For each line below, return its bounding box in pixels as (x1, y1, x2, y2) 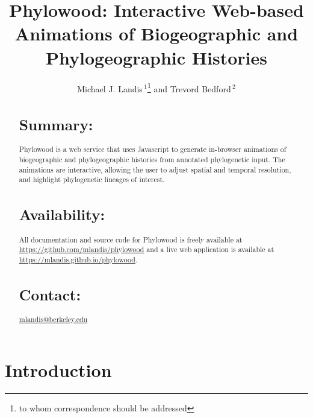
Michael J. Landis (77, 82, 143, 95)
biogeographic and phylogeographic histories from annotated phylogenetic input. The (19, 154, 285, 164)
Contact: (19, 283, 81, 305)
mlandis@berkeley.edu (19, 314, 88, 325)
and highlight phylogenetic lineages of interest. (19, 174, 165, 185)
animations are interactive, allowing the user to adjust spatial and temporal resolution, (19, 164, 291, 174)
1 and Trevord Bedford (147, 80, 231, 95)
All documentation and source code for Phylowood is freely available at (19, 234, 243, 244)
